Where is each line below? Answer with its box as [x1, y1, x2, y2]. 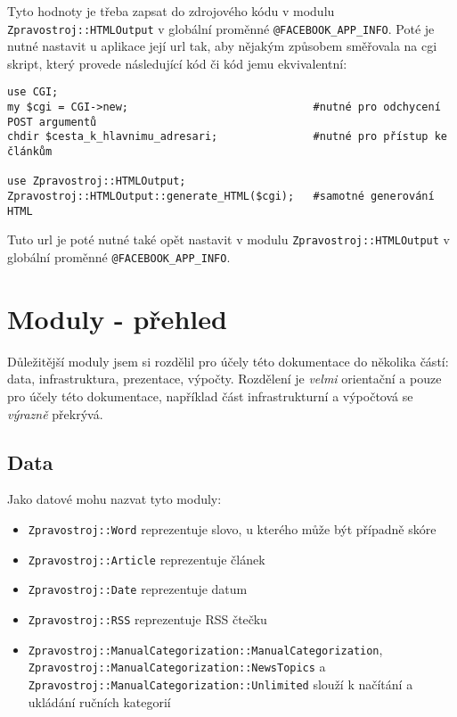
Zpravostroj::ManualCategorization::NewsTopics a [28, 657, 326, 676]
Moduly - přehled [7, 300, 227, 336]
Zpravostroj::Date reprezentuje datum [28, 580, 248, 598]
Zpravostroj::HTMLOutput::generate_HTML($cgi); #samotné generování [7, 190, 435, 203]
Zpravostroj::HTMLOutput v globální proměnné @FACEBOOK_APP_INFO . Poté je [7, 19, 435, 37]
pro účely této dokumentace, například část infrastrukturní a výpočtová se [7, 386, 413, 405]
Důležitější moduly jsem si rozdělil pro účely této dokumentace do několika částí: [7, 351, 449, 370]
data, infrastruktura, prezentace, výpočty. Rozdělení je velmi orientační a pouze [7, 369, 442, 388]
